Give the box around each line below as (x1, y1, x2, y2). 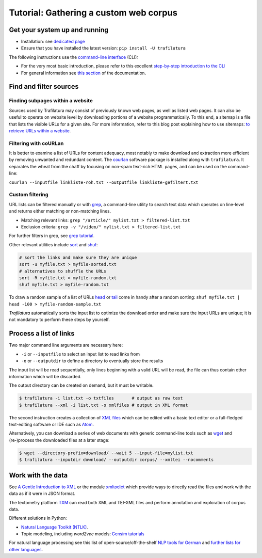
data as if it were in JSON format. (9, 491, 76, 496)
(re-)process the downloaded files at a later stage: (9, 437, 110, 443)
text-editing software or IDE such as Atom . (9, 422, 94, 428)
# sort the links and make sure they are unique (19, 255, 137, 260)
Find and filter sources (9, 82, 79, 91)
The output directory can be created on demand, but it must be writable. (9, 383, 154, 388)
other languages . (9, 546, 43, 552)
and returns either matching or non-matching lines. (9, 208, 111, 214)
